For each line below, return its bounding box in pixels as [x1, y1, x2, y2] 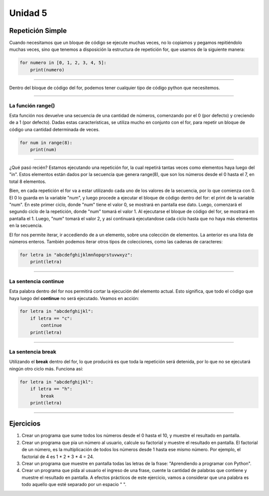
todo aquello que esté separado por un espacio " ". [21, 482, 127, 488]
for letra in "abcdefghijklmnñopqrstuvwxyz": [19, 252, 133, 258]
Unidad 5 [9, 7, 47, 18]
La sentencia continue [9, 278, 64, 285]
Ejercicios [9, 419, 41, 428]
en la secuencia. [9, 222, 43, 229]
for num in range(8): [19, 140, 73, 146]
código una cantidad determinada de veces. [9, 126, 100, 132]
